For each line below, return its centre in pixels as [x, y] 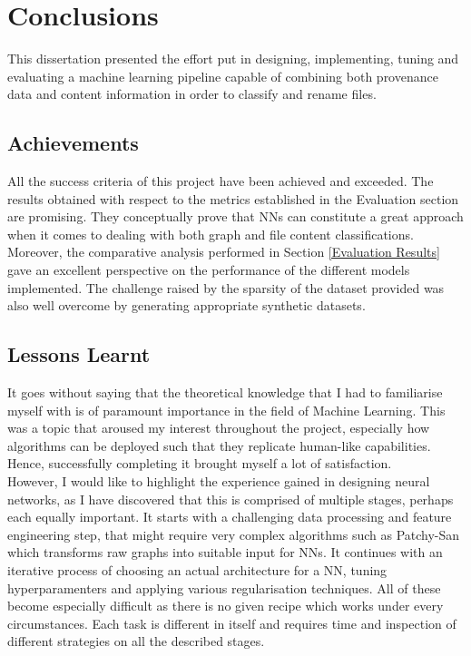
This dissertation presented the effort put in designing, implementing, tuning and [233, 59]
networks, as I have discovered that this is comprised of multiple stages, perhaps [231, 499]
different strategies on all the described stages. [136, 641]
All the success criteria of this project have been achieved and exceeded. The [221, 181]
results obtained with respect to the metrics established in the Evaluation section [233, 198]
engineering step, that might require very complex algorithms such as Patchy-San [234, 534]
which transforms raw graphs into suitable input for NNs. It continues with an [225, 552]
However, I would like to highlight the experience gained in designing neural [219, 481]
